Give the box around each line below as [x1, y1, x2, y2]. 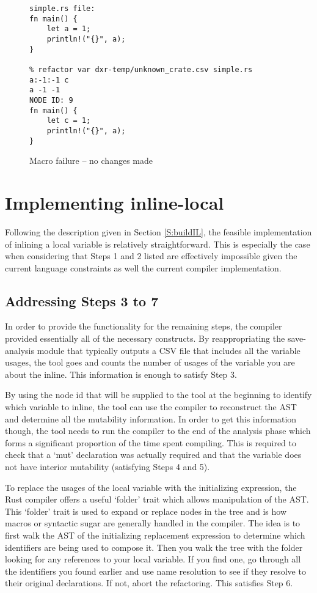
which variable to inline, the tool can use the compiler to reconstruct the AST [5, 400, 297, 413]
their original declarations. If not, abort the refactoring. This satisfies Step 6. [5, 576, 293, 589]
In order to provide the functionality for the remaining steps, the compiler [5, 320, 282, 333]
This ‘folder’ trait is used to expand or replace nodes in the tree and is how [5, 504, 287, 517]
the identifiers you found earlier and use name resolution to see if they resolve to [5, 564, 306, 577]
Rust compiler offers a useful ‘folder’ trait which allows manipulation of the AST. [5, 493, 309, 506]
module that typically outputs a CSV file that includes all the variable [37, 344, 301, 356]
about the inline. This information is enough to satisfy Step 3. [5, 367, 237, 380]
